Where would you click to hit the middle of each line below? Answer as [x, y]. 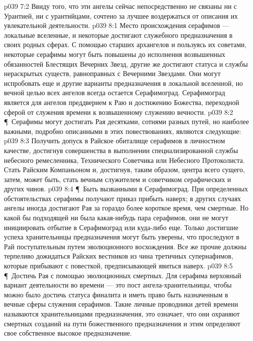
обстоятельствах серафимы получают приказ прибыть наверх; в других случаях [123, 198]
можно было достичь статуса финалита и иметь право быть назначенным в [116, 294]
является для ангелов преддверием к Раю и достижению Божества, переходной [122, 102]
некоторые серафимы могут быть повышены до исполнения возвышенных [115, 54]
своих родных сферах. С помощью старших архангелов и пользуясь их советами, [125, 44]
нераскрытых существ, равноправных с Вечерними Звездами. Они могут [112, 73]
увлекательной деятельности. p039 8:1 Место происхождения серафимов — [117, 25]
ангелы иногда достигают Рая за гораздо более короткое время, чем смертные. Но [126, 208]
